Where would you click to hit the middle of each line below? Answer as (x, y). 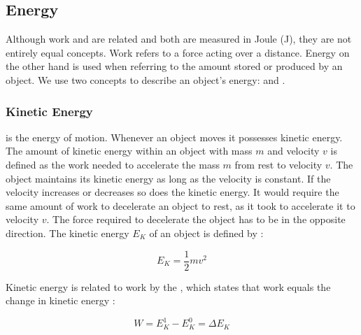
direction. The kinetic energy (68, 233)
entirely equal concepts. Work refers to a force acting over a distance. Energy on (178, 52)
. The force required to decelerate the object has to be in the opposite (196, 219)
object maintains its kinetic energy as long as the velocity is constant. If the (168, 178)
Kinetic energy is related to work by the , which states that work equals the (168, 286)
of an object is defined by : (206, 233)
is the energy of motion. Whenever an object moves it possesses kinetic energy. (174, 137)
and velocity (293, 151)
